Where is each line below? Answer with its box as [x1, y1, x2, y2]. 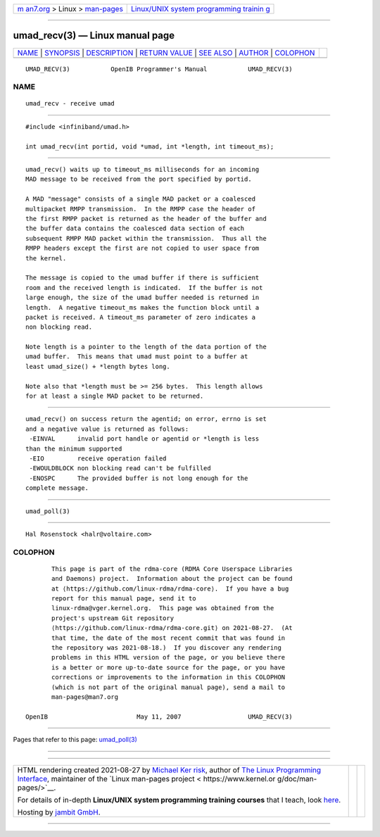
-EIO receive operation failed [29, 454, 167, 462]
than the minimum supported [25, 444, 122, 453]
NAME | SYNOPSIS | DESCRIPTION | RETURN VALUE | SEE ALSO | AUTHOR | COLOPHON [17, 48, 315, 58]
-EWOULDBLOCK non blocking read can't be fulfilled [29, 465, 211, 472]
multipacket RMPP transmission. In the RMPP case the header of [25, 205, 256, 213]
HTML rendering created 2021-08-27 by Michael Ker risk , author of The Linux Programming [17, 764, 322, 774]
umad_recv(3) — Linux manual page [13, 30, 175, 42]
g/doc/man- [277, 774, 317, 783]
